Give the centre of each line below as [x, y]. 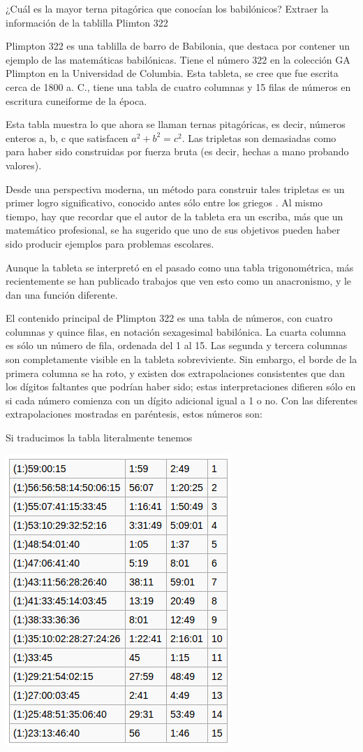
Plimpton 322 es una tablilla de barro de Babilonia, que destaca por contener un [178, 46]
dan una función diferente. [62, 294]
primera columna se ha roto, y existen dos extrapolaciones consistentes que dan [175, 373]
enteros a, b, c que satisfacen [67, 137]
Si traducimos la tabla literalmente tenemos [99, 438]
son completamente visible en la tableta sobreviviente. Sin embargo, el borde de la [181, 359]
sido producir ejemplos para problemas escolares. [110, 243]
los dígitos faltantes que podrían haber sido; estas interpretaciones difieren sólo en [181, 386]
